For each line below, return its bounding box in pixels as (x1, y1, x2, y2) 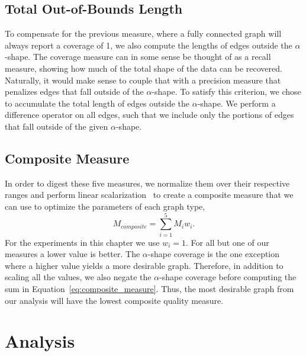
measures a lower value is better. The (5, 248, 140, 260)
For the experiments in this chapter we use (5, 236, 160, 248)
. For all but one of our (185, 236, 269, 248)
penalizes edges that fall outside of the (5, 85, 144, 98)
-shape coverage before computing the (159, 271, 297, 283)
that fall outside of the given (5, 120, 108, 132)
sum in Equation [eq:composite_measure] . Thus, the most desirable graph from (5, 283, 294, 295)
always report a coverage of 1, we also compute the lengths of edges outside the (5, 39, 292, 51)
